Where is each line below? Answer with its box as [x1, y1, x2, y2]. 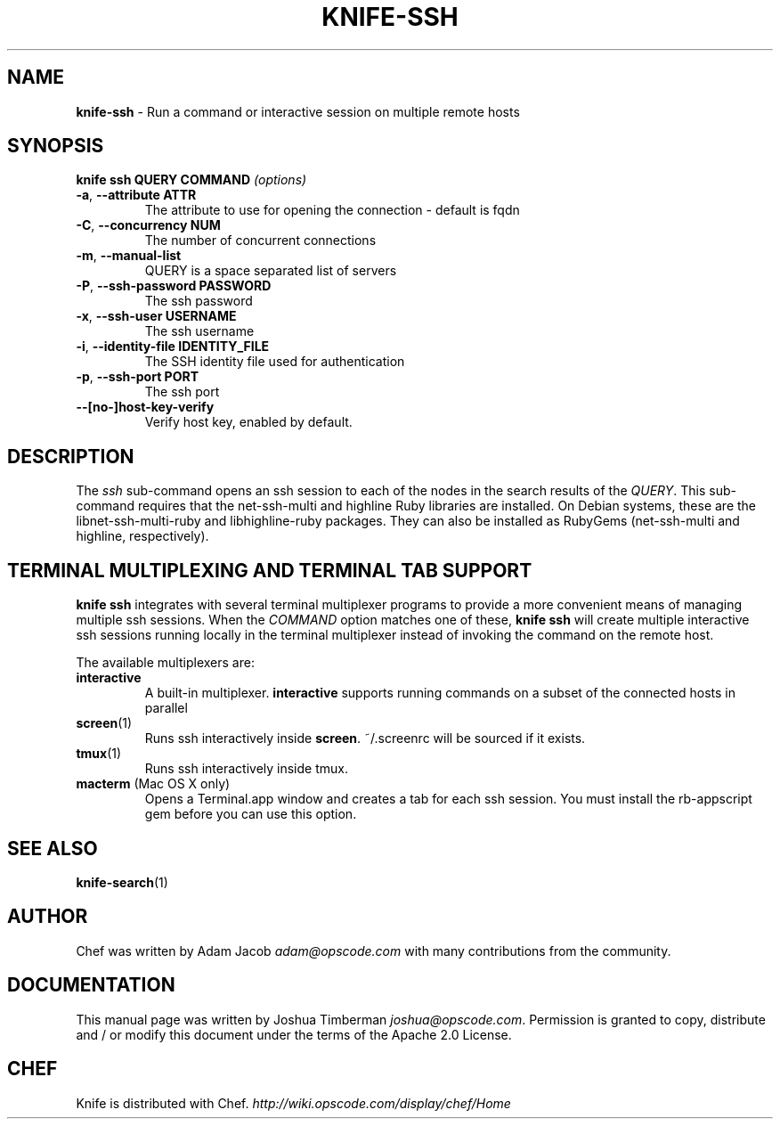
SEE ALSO [7, 836, 98, 860]
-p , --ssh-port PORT [76, 369, 199, 385]
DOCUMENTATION [7, 974, 175, 997]
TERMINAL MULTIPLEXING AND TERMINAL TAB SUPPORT [7, 559, 532, 582]
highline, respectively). [76, 528, 209, 544]
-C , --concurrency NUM [76, 217, 221, 233]
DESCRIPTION [7, 445, 134, 468]
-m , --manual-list [76, 248, 182, 264]
